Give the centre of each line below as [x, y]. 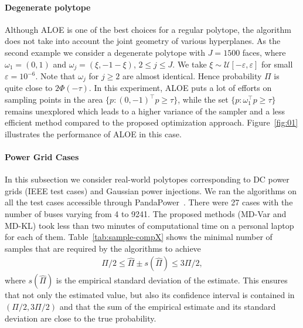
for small [277, 64]
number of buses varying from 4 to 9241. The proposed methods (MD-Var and [146, 214]
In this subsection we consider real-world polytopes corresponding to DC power [147, 179]
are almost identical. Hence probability [192, 76]
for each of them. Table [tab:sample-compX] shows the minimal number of [139, 237]
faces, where [264, 52]
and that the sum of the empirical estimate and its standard [168, 307]
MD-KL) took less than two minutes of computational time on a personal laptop [149, 225]
